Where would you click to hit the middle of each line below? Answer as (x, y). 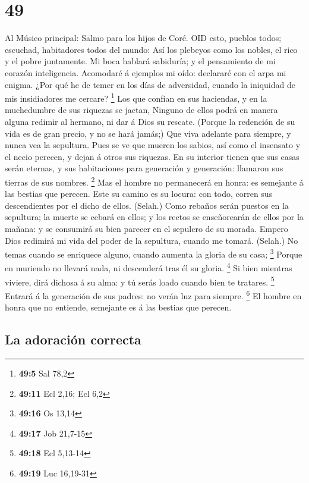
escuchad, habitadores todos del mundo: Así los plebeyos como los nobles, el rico (151, 49)
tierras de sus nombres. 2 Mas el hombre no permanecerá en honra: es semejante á (154, 181)
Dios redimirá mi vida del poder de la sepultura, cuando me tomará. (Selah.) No (152, 240)
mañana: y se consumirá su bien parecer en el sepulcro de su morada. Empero (146, 228)
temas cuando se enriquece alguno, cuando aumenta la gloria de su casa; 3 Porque (154, 253)
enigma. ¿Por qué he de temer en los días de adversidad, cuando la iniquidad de (150, 84)
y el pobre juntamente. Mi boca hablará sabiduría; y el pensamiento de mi (140, 61)
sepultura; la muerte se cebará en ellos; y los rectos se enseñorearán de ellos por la (154, 217)
